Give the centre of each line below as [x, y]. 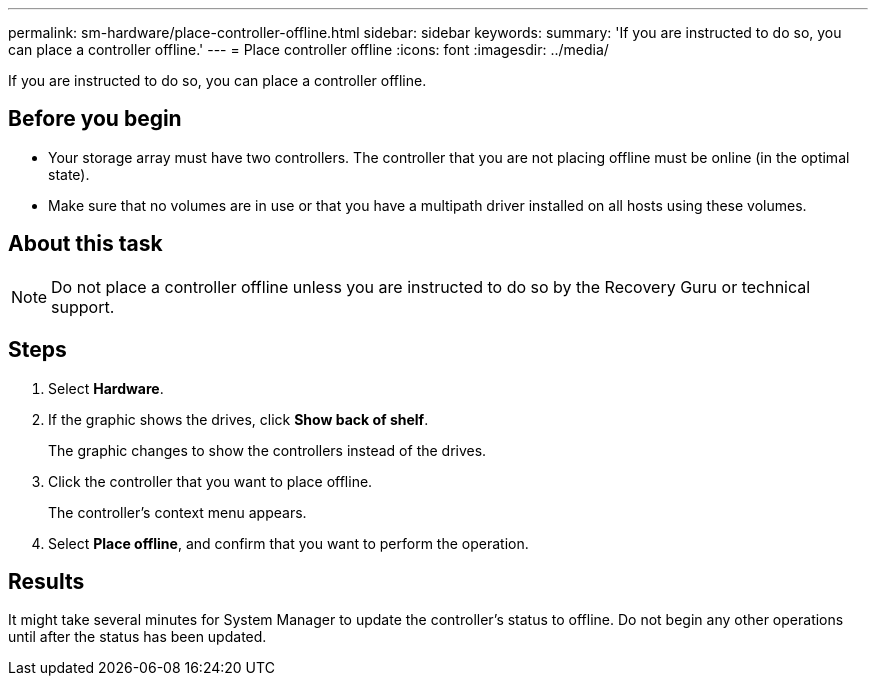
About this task [85, 244]
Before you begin [95, 119]
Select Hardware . [106, 388]
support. [83, 306]
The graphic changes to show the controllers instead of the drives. [267, 450]
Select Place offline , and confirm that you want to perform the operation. [288, 543]
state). [69, 174]
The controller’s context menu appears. [177, 512]
